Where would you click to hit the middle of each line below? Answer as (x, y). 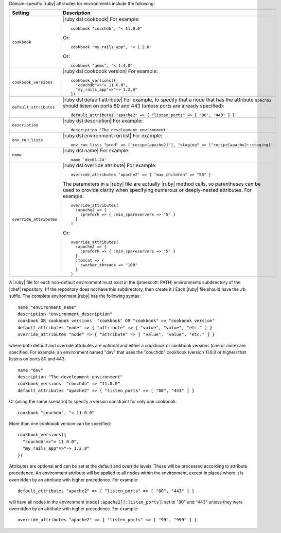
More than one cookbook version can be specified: (60, 424)
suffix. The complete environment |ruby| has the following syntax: (75, 296)
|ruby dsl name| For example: (96, 151)
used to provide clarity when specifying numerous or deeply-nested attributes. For (157, 190)
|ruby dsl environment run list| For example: (112, 136)
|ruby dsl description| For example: (103, 121)
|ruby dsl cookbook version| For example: (110, 71)
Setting (20, 13)
